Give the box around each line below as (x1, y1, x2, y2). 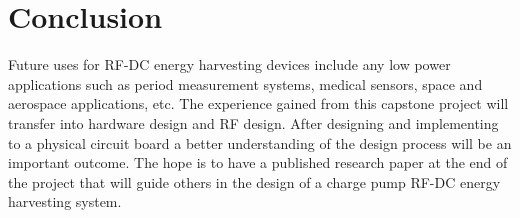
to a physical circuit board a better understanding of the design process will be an (8, 132, 512, 153)
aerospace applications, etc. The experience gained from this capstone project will (8, 93, 509, 114)
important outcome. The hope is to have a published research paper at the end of (8, 152, 508, 173)
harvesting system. (8, 191, 122, 212)
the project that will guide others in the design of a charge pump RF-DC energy (8, 171, 501, 192)
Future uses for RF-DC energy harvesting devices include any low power (8, 54, 451, 75)
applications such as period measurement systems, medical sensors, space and (8, 73, 483, 94)
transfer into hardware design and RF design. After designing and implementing (8, 112, 499, 133)
